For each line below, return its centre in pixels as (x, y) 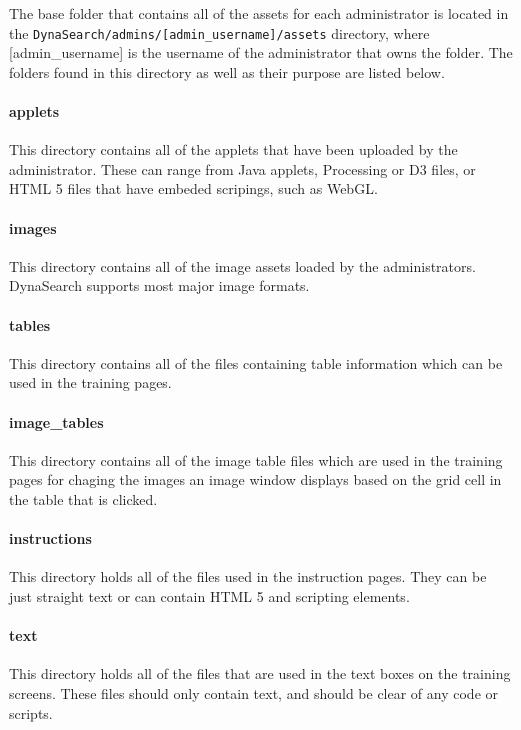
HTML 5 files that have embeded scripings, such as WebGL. (193, 188)
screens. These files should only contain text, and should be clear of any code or (254, 692)
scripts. (31, 712)
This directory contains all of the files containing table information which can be (256, 362)
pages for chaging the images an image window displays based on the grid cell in (255, 479)
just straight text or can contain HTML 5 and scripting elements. (209, 595)
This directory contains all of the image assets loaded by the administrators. (242, 265)
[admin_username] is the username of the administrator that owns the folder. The (261, 52)
